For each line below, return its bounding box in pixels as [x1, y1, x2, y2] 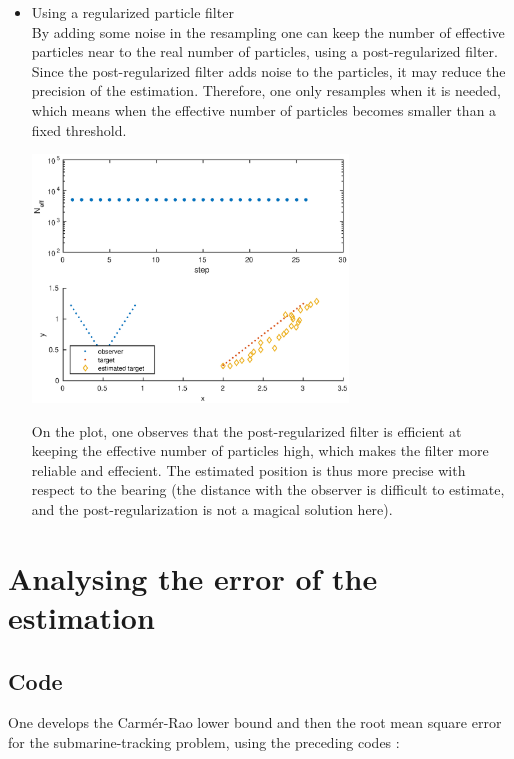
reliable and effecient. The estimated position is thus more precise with [31, 459, 466, 480]
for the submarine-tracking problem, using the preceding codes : [8, 731, 400, 752]
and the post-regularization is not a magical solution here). [31, 498, 393, 519]
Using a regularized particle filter [31, 2, 234, 22]
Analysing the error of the [8, 557, 378, 598]
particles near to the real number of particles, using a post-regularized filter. [31, 41, 498, 62]
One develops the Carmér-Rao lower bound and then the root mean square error [8, 712, 502, 733]
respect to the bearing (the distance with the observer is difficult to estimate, [31, 479, 505, 500]
